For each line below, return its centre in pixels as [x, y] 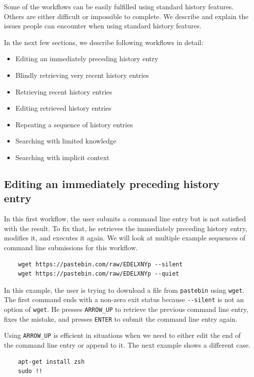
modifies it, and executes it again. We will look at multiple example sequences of [125, 238]
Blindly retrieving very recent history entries [82, 75]
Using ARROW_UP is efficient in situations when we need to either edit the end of [122, 335]
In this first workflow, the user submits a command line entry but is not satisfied [125, 219]
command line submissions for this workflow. [71, 247]
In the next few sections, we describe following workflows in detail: [104, 42]
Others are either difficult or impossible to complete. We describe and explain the [126, 16]
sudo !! [30, 371]
